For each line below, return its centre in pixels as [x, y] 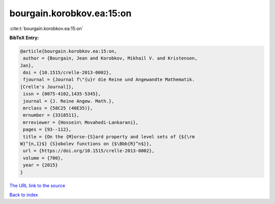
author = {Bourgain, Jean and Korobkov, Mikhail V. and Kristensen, [110, 58]
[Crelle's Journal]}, [47, 87]
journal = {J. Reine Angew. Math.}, [69, 101]
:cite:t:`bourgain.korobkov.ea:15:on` [46, 28]
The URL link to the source [37, 185]
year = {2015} [40, 165]
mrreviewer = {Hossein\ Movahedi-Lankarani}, [81, 122]
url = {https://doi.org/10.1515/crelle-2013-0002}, [89, 151]
